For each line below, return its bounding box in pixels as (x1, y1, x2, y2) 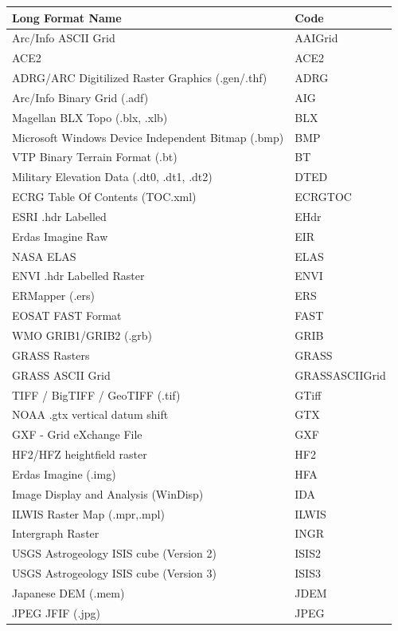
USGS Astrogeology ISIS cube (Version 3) (12, 565, 217, 582)
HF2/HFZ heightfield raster (12, 446, 147, 463)
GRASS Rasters (12, 346, 90, 363)
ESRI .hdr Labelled (12, 207, 107, 224)
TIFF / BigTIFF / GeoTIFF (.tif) (12, 386, 181, 403)
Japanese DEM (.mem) (12, 584, 125, 601)
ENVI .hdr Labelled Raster (12, 267, 145, 284)
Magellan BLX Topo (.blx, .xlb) (12, 108, 168, 125)
